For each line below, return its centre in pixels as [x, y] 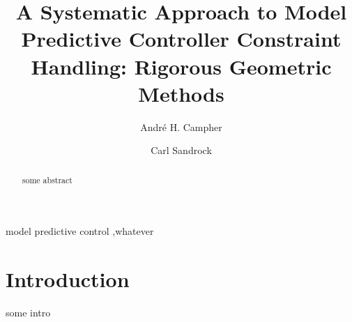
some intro [28, 313]
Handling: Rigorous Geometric [181, 66]
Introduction [68, 279]
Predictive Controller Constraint [181, 39]
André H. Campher [181, 127]
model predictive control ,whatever [80, 231]
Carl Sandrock [181, 150]
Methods [181, 93]
